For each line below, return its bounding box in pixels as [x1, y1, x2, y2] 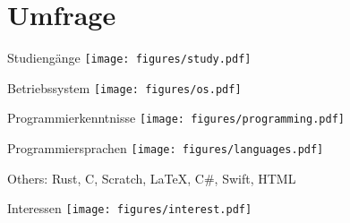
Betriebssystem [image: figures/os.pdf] [7, 78, 242, 97]
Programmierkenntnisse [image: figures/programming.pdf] [7, 108, 345, 127]
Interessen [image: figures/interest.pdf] [7, 199, 252, 218]
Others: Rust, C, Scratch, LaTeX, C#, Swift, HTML [7, 168, 296, 187]
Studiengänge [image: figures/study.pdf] [7, 48, 252, 67]
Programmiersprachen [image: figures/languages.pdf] [7, 139, 324, 158]
